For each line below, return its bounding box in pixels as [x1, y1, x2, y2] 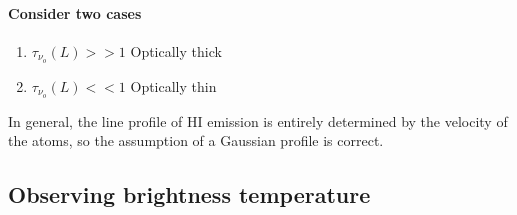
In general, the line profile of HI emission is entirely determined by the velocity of [8, 110, 508, 131]
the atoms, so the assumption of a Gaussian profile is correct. [8, 130, 384, 151]
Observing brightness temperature [8, 179, 371, 210]
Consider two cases [8, 2, 142, 23]
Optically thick [130, 40, 222, 61]
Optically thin [130, 75, 217, 96]
